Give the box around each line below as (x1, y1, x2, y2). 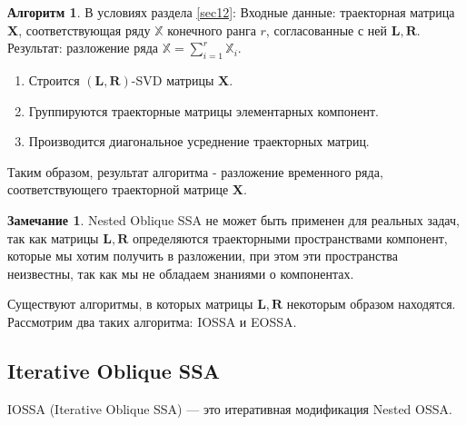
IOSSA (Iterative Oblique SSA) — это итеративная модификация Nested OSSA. (7, 399, 452, 418)
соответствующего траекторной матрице (7, 180, 229, 199)
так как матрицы (7, 228, 99, 247)
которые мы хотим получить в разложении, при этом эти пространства (7, 246, 398, 265)
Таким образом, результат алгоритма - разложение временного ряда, (7, 162, 383, 181)
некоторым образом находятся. (286, 294, 456, 313)
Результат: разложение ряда (7, 38, 158, 57)
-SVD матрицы (131, 70, 214, 89)
